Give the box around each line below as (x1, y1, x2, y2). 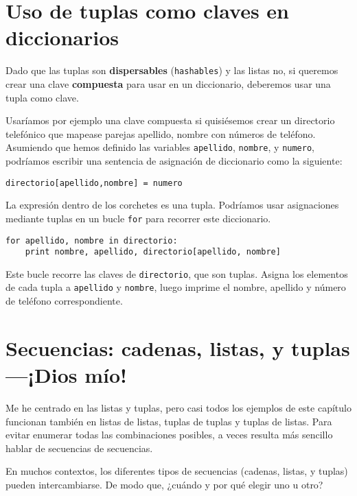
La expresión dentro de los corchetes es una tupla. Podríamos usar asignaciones (5, 198, 339, 212)
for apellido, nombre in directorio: (5, 235, 178, 246)
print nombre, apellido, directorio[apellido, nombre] (25, 247, 281, 257)
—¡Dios (5, 361, 78, 389)
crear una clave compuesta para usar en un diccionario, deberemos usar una (5, 76, 331, 91)
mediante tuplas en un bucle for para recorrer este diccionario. (5, 211, 271, 225)
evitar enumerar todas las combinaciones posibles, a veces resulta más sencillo (5, 427, 333, 442)
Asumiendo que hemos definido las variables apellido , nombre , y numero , (5, 140, 314, 154)
